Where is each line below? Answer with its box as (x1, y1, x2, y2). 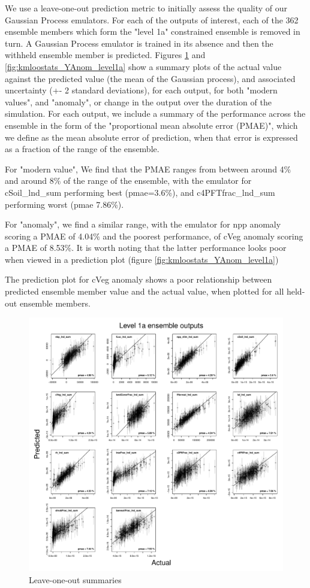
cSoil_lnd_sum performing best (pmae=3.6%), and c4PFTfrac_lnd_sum (5, 186, 275, 198)
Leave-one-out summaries (29, 573, 122, 586)
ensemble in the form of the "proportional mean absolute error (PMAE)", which (5, 119, 298, 131)
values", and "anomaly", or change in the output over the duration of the (5, 95, 272, 108)
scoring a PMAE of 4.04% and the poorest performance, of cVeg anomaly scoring (5, 229, 303, 242)
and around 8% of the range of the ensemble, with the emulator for (5, 174, 252, 187)
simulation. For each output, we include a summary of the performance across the (5, 107, 306, 120)
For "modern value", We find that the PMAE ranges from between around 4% (5, 162, 291, 175)
